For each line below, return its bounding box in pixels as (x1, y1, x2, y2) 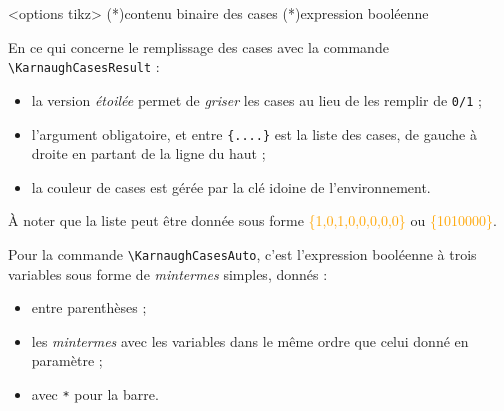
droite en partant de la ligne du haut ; (31, 143, 266, 164)
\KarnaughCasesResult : (8, 56, 160, 77)
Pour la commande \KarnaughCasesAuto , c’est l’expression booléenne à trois (8, 243, 477, 264)
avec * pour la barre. (31, 383, 159, 404)
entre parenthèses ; (31, 297, 147, 318)
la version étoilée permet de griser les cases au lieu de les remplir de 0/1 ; (31, 89, 482, 110)
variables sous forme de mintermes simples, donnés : (8, 263, 328, 284)
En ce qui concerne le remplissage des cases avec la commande (8, 36, 389, 57)
